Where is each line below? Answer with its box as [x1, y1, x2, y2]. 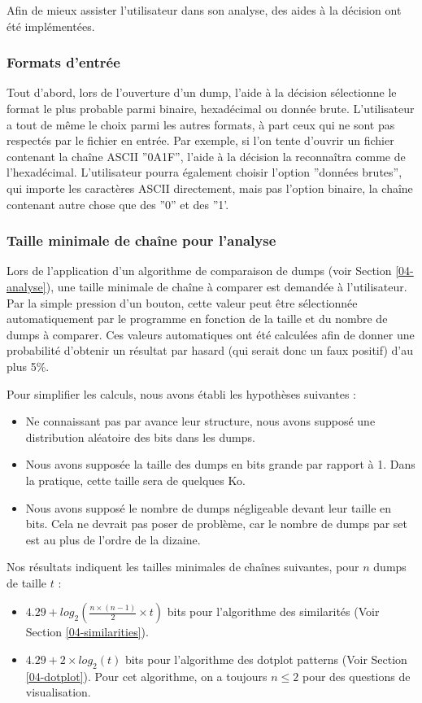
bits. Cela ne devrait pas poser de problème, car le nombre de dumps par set [25, 515, 407, 532]
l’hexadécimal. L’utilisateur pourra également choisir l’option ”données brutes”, [7, 164, 402, 181]
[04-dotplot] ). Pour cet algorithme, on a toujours [25, 667, 268, 684]
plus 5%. [7, 357, 50, 374]
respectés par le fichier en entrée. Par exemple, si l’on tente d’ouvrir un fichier [7, 132, 394, 149]
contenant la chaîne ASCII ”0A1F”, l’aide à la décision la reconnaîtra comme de [7, 147, 406, 164]
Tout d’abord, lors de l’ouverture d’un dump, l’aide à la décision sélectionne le [7, 84, 397, 101]
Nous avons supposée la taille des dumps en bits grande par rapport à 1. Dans [25, 456, 415, 473]
